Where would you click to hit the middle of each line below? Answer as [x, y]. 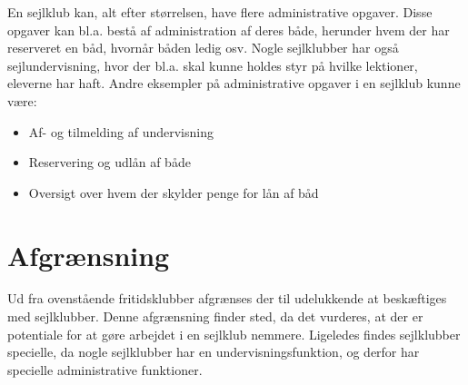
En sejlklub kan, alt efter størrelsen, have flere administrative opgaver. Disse [220, 12]
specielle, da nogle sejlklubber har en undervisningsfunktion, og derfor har [214, 352]
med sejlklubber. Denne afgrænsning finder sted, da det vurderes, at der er [215, 316]
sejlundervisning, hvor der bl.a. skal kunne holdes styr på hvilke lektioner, [213, 65]
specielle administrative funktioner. [105, 369]
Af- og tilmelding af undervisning [121, 131]
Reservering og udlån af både [110, 162]
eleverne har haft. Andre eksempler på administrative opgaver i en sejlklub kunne [234, 83]
